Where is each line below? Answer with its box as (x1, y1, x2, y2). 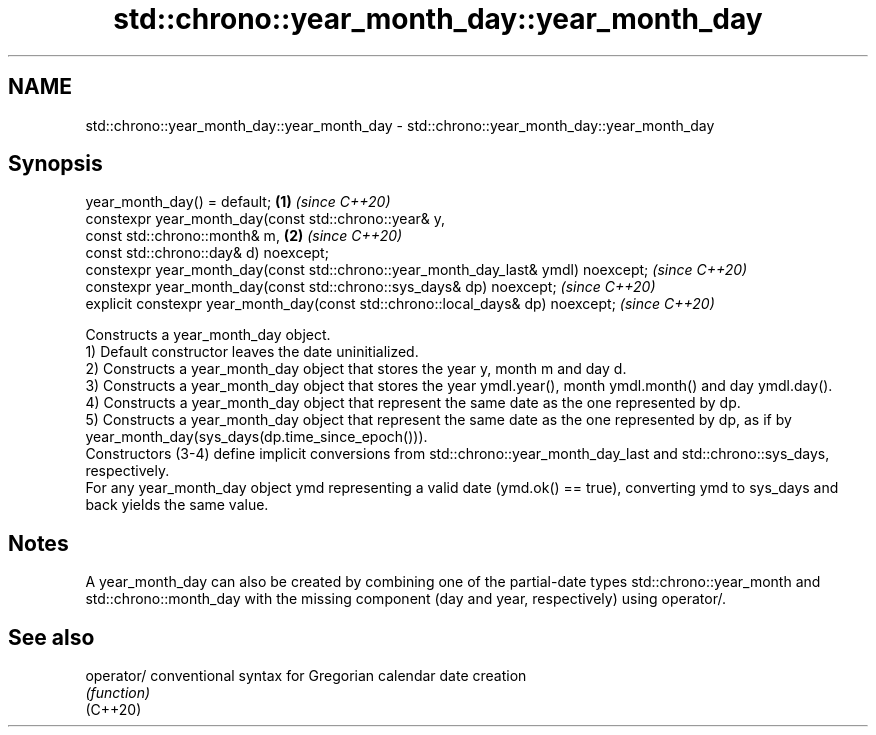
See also (8, 624, 95, 650)
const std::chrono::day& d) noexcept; (85, 244, 329, 262)
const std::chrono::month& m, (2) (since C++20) (85, 227, 403, 245)
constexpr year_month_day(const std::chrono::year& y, (85, 210, 446, 228)
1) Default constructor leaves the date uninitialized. (85, 343, 419, 361)
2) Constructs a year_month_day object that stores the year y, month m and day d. (85, 360, 627, 378)
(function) (85, 684, 151, 702)
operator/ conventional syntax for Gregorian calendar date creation (85, 667, 527, 685)
